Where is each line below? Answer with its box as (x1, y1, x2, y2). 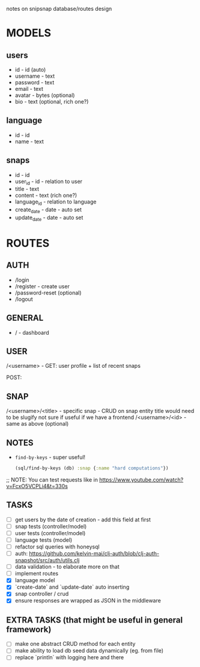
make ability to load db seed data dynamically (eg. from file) (14, 647, 164, 654)
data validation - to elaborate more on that (14, 563, 120, 571)
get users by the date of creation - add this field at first (14, 516, 151, 523)
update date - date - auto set (14, 214, 83, 222)
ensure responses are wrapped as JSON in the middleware (14, 597, 161, 604)
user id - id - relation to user (14, 178, 83, 186)
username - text (14, 72, 55, 79)
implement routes (14, 570, 59, 577)
